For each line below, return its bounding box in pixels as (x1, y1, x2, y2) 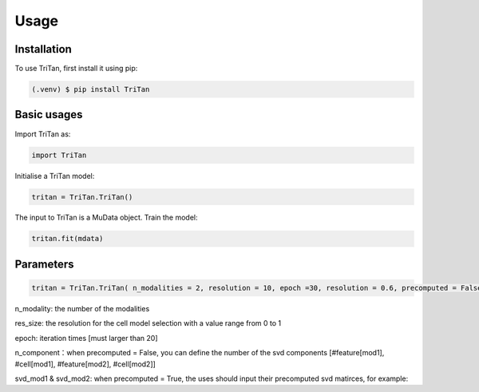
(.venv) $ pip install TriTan (31, 85, 150, 94)
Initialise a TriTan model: (14, 171, 95, 180)
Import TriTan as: (14, 129, 71, 139)
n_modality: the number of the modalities (14, 304, 150, 314)
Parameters (14, 257, 74, 271)
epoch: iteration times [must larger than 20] (14, 333, 159, 343)
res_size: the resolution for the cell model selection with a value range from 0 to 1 (14, 319, 282, 328)
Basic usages (14, 108, 83, 121)
